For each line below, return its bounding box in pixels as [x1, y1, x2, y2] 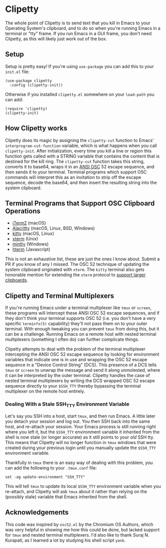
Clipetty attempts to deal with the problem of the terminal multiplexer [5, 346, 146, 352]
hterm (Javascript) [12, 246, 51, 252]
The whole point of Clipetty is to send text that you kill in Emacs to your [5, 20, 151, 26]
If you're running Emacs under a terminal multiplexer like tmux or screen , [5, 305, 152, 311]
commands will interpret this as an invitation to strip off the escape [5, 174, 141, 180]
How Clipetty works [5, 124, 68, 133]
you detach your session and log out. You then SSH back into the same [5, 418, 150, 424]
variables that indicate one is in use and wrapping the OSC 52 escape [5, 357, 148, 363]
